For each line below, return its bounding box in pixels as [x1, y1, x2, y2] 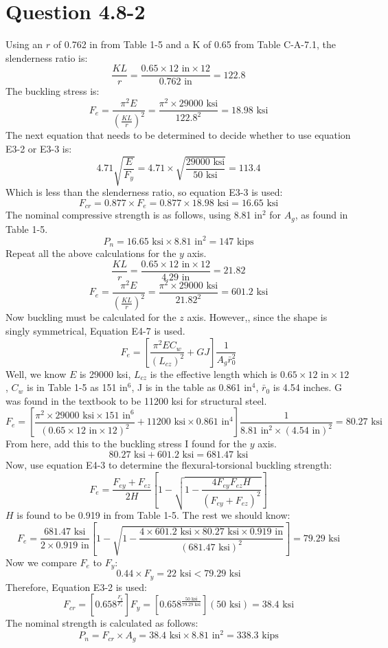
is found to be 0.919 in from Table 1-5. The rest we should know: [16, 508, 290, 522]
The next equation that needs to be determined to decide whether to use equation [5, 128, 351, 142]
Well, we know [5, 366, 67, 381]
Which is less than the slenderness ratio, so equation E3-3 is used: [5, 185, 283, 199]
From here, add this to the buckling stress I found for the [5, 436, 247, 451]
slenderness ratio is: [5, 50, 88, 65]
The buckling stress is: [5, 84, 100, 98]
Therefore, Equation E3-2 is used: [5, 579, 147, 594]
